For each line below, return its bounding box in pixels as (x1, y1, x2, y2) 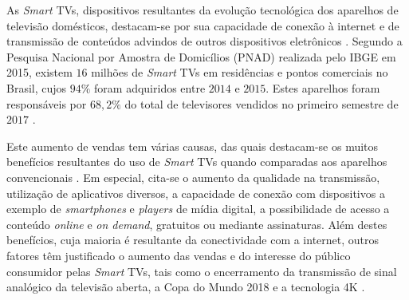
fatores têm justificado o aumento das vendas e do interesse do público (6, 247, 351, 263)
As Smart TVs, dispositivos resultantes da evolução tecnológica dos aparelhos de (6, 2, 399, 18)
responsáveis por (6, 95, 87, 112)
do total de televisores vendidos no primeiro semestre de (124, 95, 399, 112)
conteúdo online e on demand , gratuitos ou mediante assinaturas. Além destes (6, 215, 387, 232)
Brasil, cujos (6, 79, 67, 96)
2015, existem (6, 64, 73, 81)
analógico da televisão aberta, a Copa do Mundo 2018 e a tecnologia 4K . (6, 278, 365, 295)
